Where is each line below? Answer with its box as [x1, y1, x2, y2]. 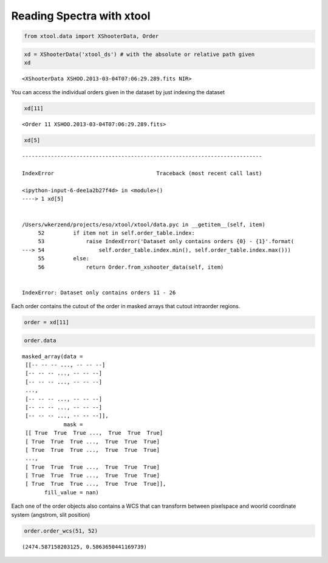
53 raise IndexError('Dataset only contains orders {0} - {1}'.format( [38, 238, 295, 245]
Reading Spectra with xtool [11, 9, 151, 22]
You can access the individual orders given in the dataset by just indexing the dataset [11, 89, 225, 96]
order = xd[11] [24, 319, 69, 326]
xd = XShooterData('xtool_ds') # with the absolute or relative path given [24, 50, 255, 58]
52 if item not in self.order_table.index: [38, 229, 196, 237]
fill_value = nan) [44, 489, 100, 496]
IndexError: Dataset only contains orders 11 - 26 [22, 289, 176, 296]
